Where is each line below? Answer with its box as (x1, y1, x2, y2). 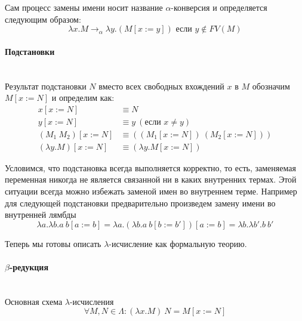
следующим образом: (5, 13, 81, 25)
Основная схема (5, 295, 63, 307)
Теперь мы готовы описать (5, 237, 101, 249)
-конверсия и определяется (171, 1, 267, 13)
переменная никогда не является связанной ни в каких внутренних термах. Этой (5, 173, 297, 186)
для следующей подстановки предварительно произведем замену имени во (5, 196, 276, 209)
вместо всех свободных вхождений (98, 79, 224, 92)
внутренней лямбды (5, 208, 76, 221)
